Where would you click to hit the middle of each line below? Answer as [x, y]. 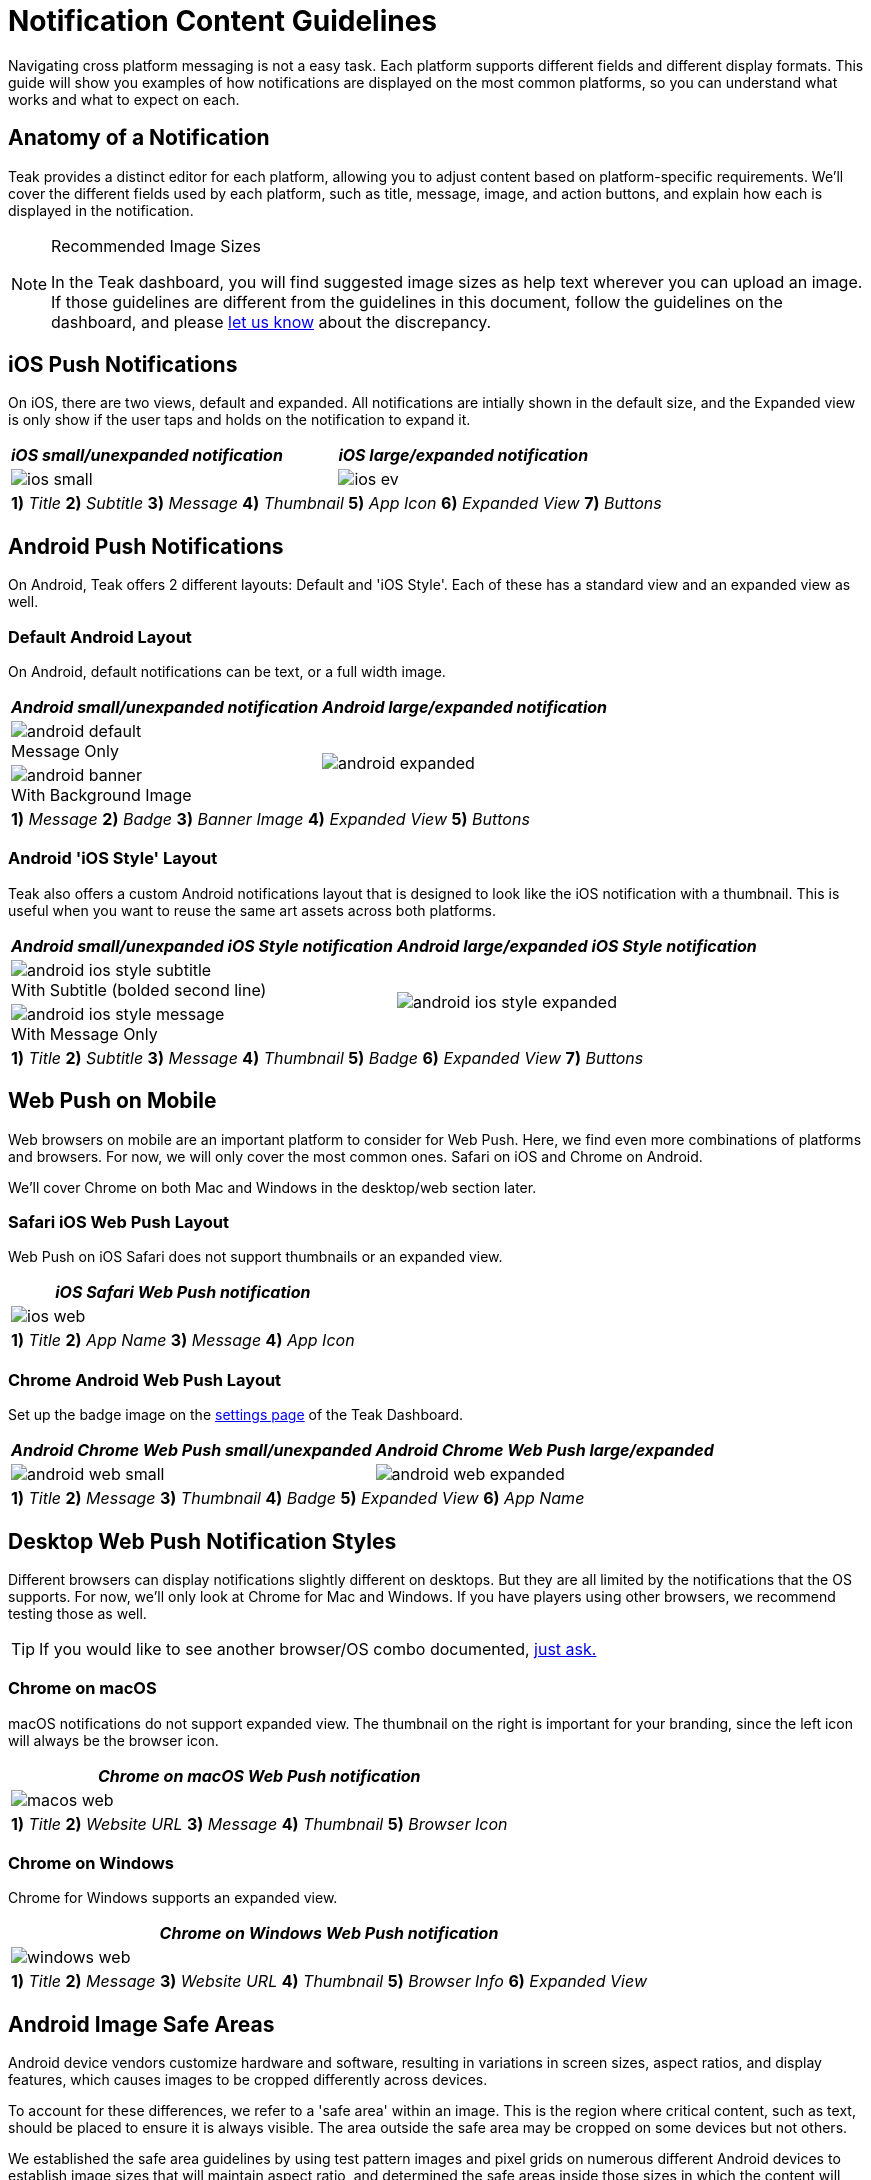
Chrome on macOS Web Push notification [259, 1775]
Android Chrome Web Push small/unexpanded [191, 1450]
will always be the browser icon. [113, 1740]
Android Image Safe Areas [141, 2024]
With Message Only [84, 1033]
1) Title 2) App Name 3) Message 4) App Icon [183, 1340]
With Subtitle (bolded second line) [139, 989]
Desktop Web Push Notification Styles [202, 1541]
